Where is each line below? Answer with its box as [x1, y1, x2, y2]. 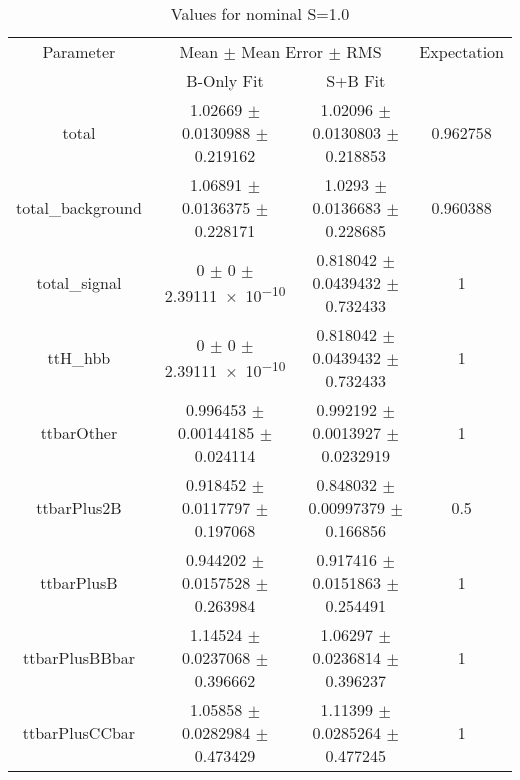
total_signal [36, 271, 122, 294]
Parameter [42, 40, 116, 63]
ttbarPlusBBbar [22, 646, 135, 669]
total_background [16, 196, 142, 219]
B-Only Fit [186, 69, 264, 92]
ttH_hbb [47, 346, 111, 369]
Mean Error [241, 40, 324, 63]
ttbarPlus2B [36, 496, 122, 519]
